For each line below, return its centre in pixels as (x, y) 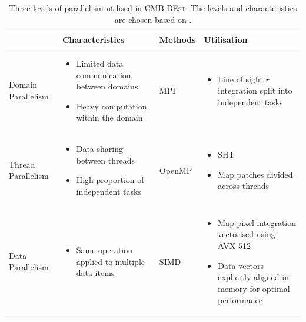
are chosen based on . (153, 19)
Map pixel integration (257, 222)
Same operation (104, 250)
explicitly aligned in (253, 277)
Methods (177, 40)
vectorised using (247, 234)
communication (104, 74)
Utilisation (226, 40)
